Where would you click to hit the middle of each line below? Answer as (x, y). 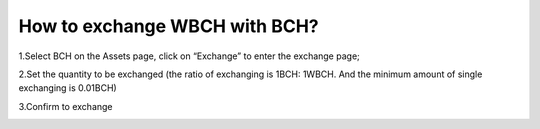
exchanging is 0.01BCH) (67, 88)
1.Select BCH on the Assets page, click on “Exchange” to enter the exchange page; (189, 56)
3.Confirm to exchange (66, 106)
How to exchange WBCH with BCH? (168, 26)
